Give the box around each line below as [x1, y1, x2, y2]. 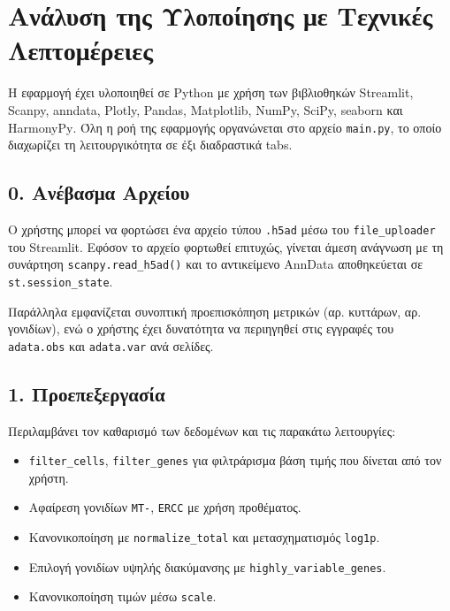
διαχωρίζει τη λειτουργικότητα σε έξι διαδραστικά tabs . [8, 135, 293, 154]
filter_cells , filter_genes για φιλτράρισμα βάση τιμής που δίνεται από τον [28, 451, 442, 470]
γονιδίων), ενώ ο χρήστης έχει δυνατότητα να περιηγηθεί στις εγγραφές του [8, 319, 394, 338]
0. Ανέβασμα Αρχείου [8, 179, 190, 206]
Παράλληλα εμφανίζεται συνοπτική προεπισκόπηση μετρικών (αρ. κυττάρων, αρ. [8, 302, 422, 320]
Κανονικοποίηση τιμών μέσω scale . [28, 587, 217, 606]
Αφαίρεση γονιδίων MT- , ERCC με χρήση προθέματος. [28, 498, 301, 516]
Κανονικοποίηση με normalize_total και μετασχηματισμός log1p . [28, 528, 380, 546]
